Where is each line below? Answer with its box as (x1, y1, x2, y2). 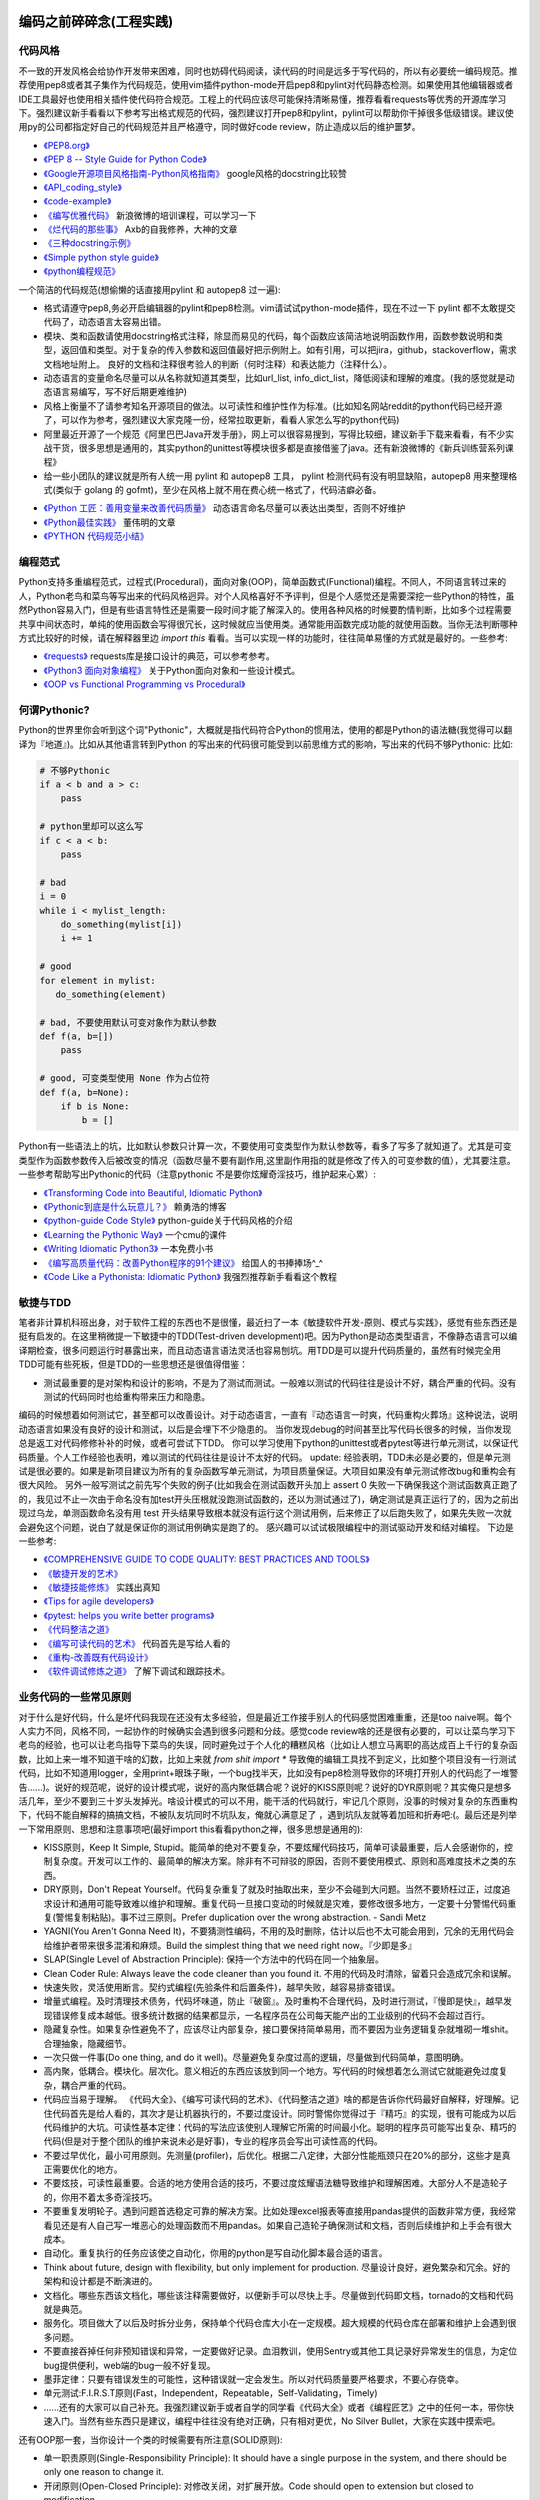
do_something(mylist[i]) (60, 918, 183, 930)
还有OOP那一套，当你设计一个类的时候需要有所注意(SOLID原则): (18, 2433, 284, 2445)
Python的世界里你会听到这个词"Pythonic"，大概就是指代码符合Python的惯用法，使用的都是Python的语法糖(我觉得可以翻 (18, 724, 513, 736)
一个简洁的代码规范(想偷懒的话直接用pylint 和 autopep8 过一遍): (18, 283, 281, 295)
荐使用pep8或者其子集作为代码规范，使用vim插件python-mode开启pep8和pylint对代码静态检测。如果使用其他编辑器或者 (18, 79, 514, 91)
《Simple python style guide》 (43, 251, 159, 263)
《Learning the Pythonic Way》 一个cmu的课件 (43, 1228, 227, 1240)
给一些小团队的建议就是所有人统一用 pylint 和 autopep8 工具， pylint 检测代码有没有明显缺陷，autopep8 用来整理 (43, 470, 509, 482)
